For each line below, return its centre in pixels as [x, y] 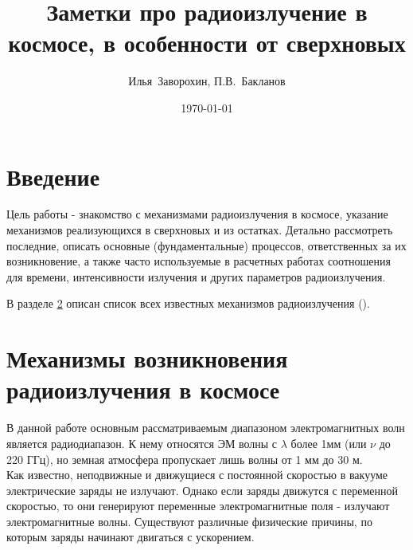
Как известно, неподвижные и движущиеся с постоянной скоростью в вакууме [197, 475]
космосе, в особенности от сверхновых [207, 43]
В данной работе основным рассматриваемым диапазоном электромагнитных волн [206, 428]
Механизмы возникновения [147, 358]
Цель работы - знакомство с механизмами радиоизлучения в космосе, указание [197, 214]
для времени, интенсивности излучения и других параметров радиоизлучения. [196, 276]
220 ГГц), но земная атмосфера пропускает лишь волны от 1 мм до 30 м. [185, 459]
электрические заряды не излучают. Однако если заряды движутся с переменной [202, 490]
